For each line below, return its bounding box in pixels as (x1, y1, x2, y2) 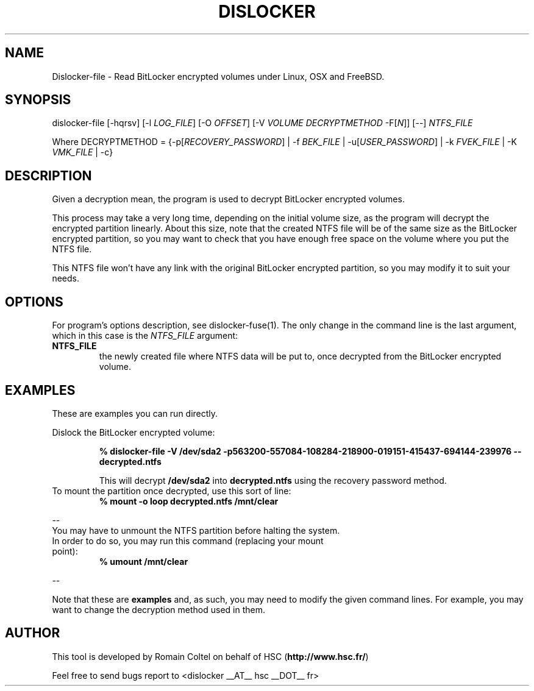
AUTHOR (5, 625, 60, 641)
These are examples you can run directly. (52, 408, 218, 419)
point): (52, 545, 78, 556)
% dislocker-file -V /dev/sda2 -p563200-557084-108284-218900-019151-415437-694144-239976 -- (99, 445, 522, 456)
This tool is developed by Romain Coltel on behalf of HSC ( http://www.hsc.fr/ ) (52, 651, 369, 662)
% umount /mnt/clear (99, 556, 188, 567)
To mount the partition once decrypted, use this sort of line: (52, 485, 291, 496)
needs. (52, 273, 79, 284)
